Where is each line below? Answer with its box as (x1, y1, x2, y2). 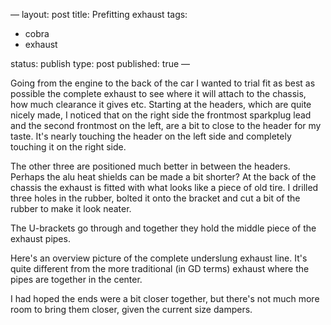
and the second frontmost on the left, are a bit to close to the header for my (10, 120, 322, 131)
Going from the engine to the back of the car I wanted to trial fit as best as (10, 77, 316, 89)
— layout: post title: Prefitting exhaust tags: (10, 9, 188, 20)
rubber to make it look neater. (10, 203, 132, 214)
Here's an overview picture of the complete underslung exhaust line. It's (10, 252, 308, 264)
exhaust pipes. (10, 233, 71, 244)
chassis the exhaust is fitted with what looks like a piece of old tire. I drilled (10, 182, 319, 193)
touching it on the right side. (10, 141, 127, 153)
